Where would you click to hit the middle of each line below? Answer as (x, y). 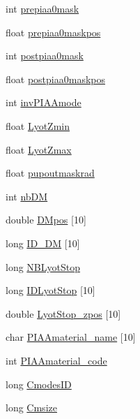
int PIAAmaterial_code (56, 360)
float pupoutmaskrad (50, 173)
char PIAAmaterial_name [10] (71, 337)
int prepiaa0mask (42, 8)
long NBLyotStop (43, 266)
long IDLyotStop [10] (50, 290)
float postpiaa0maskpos (55, 79)
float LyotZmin (38, 125)
